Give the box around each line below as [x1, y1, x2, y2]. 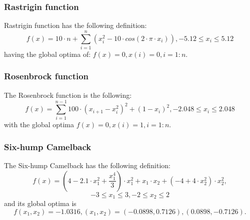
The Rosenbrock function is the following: [4, 89, 132, 100]
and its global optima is [4, 198, 76, 209]
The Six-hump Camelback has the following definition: [4, 160, 170, 171]
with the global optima [4, 119, 74, 130]
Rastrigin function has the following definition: [4, 20, 147, 30]
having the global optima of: [4, 48, 91, 59]
